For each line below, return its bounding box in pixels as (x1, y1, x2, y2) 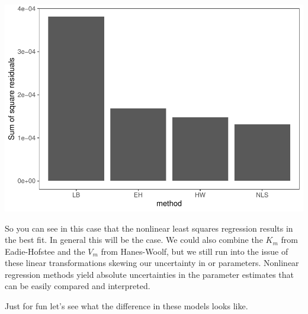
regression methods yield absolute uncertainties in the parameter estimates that (5, 268, 294, 280)
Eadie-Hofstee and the (5, 245, 85, 257)
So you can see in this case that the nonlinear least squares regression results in (5, 222, 293, 234)
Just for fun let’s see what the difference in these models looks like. (5, 300, 248, 312)
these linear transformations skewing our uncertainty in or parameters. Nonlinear (5, 257, 299, 269)
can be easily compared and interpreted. (5, 280, 150, 292)
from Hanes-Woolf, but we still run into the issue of (101, 245, 288, 257)
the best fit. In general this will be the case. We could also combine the (5, 233, 263, 246)
